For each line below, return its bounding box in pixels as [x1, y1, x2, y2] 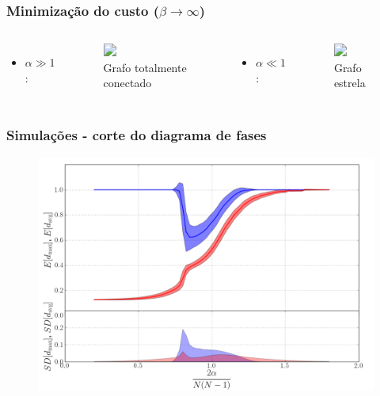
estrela [333, 74, 366, 91]
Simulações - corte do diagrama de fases [6, 125, 267, 145]
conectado [103, 74, 152, 91]
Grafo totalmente [103, 59, 187, 75]
